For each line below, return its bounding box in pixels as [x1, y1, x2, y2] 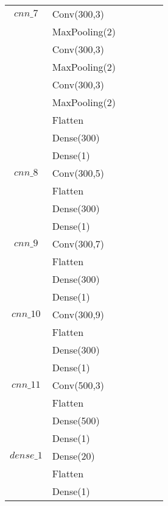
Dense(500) [52, 413, 100, 427]
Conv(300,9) [52, 307, 105, 321]
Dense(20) [52, 449, 95, 463]
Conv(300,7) [52, 237, 105, 251]
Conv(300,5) [52, 166, 105, 180]
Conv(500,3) [52, 378, 105, 392]
